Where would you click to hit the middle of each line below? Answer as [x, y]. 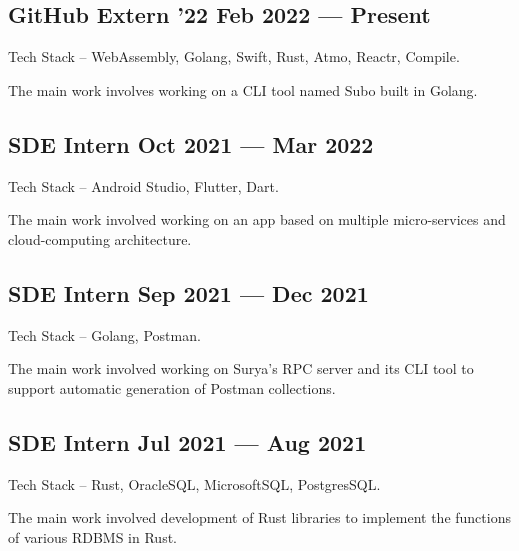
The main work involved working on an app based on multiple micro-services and [257, 219]
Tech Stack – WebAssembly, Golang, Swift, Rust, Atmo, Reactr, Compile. [234, 56]
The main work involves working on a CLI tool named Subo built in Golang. [243, 89]
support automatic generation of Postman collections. [172, 387]
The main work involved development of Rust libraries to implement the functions [259, 517]
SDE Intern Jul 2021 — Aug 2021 [187, 441]
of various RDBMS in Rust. [92, 536]
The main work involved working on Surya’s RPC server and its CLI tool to [241, 368]
